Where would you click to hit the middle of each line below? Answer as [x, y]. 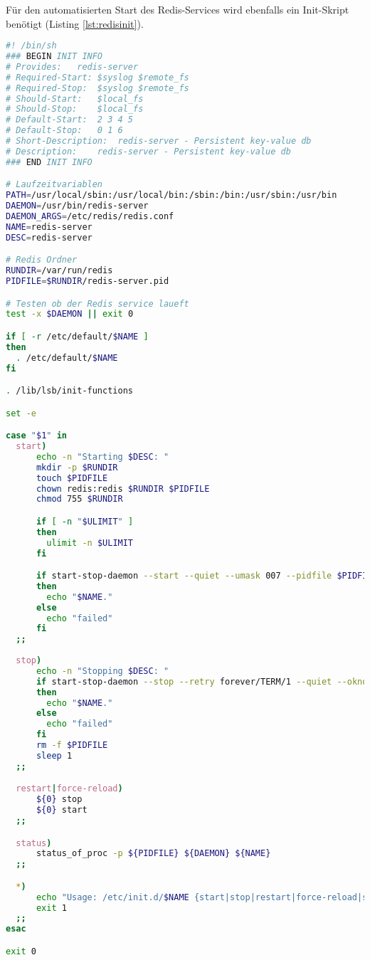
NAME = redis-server [49, 227]
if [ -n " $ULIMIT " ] [85, 521]
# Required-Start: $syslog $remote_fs [97, 77]
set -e [21, 413]
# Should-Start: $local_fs [75, 99]
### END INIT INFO [49, 162]
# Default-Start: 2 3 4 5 [69, 120]
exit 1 [51, 908]
